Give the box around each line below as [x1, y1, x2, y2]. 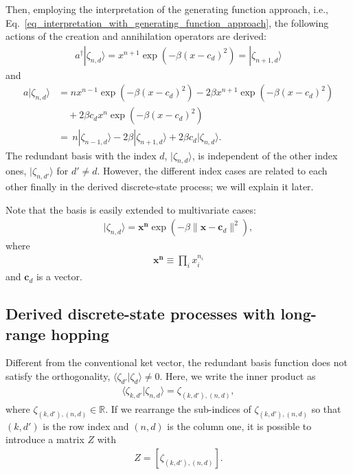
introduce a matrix [5, 432, 84, 447]
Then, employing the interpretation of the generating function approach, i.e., [5, 2, 328, 16]
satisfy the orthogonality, [5, 368, 111, 383]
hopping [51, 323, 109, 344]
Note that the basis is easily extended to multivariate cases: [5, 202, 256, 216]
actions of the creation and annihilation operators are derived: [5, 29, 266, 43]
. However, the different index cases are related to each [97, 163, 328, 178]
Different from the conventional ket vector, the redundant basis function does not [5, 355, 348, 370]
